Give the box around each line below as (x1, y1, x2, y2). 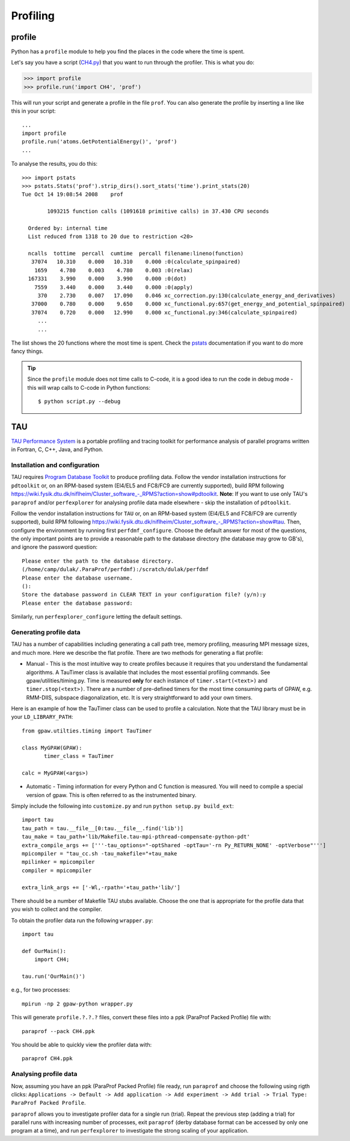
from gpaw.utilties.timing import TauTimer (22, 727, 152, 734)
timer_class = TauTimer (44, 753, 114, 760)
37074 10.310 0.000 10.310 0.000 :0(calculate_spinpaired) (31, 258, 241, 265)
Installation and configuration (11, 461, 100, 469)
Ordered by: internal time (28, 225, 108, 231)
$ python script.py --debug (38, 398, 121, 405)
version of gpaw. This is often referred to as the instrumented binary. (26, 791, 197, 798)
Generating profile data (11, 628, 81, 636)
